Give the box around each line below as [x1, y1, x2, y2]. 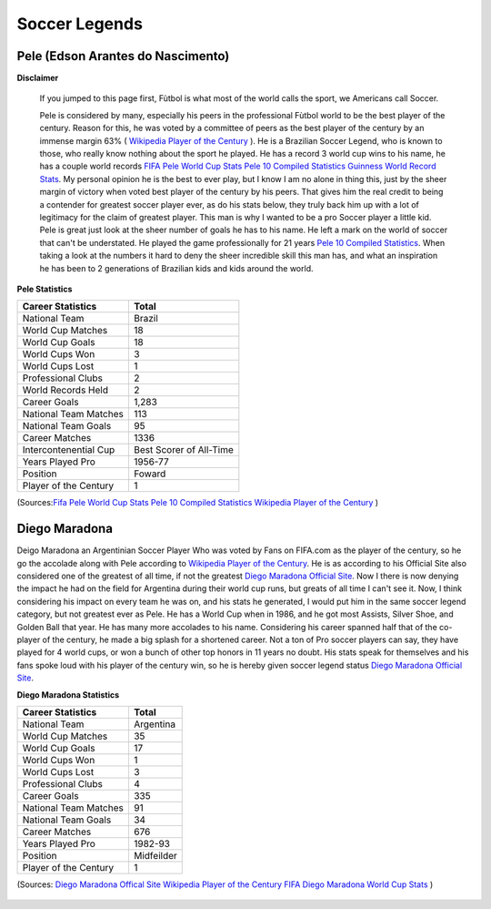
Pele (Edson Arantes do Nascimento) [16, 48, 230, 64]
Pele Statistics [16, 283, 73, 294]
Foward [133, 467, 166, 480]
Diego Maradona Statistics [16, 689, 120, 700]
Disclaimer [16, 73, 59, 84]
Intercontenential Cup [22, 444, 115, 456]
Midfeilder [133, 849, 177, 862]
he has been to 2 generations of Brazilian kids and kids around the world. [39, 262, 314, 273]
